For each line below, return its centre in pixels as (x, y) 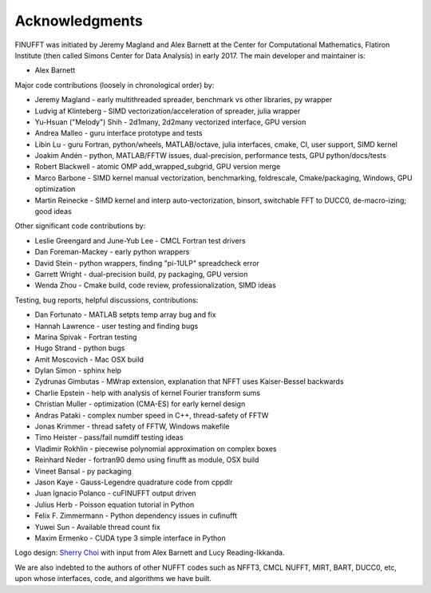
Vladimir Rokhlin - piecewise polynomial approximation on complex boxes (156, 449)
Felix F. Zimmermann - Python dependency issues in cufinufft (136, 516)
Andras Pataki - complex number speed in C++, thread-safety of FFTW (152, 415)
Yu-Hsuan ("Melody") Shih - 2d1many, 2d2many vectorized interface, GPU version (170, 122)
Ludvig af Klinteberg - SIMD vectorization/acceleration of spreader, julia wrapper (168, 111)
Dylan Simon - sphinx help (78, 370)
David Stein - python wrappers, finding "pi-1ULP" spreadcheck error (147, 263)
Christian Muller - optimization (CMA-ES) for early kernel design (140, 404)
